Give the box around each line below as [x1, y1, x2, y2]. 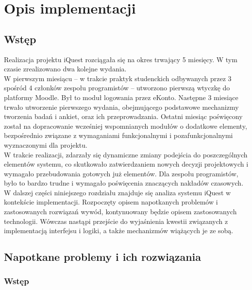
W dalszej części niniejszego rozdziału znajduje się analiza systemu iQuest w [4, 187, 231, 197]
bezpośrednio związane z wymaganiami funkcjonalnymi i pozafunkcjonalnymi [4, 130, 233, 140]
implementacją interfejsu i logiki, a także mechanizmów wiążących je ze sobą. [4, 225, 234, 236]
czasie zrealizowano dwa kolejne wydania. [4, 64, 127, 74]
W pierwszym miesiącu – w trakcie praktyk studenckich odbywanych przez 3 [4, 73, 232, 83]
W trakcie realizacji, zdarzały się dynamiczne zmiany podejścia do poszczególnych [4, 149, 248, 159]
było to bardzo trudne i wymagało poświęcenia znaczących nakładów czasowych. [4, 178, 244, 188]
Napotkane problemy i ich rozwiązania [4, 249, 202, 264]
